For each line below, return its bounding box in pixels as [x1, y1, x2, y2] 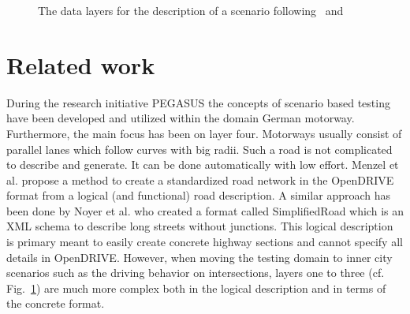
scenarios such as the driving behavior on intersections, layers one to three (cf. [6, 264, 385, 281]
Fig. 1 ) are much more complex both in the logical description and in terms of [6, 279, 386, 296]
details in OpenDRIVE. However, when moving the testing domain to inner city [6, 249, 393, 265]
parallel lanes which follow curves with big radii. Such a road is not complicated [6, 140, 393, 157]
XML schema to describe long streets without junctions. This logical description [6, 218, 393, 234]
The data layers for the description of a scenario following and [38, 2, 344, 18]
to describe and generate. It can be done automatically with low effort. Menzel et [6, 156, 399, 173]
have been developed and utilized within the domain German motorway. [6, 110, 355, 126]
